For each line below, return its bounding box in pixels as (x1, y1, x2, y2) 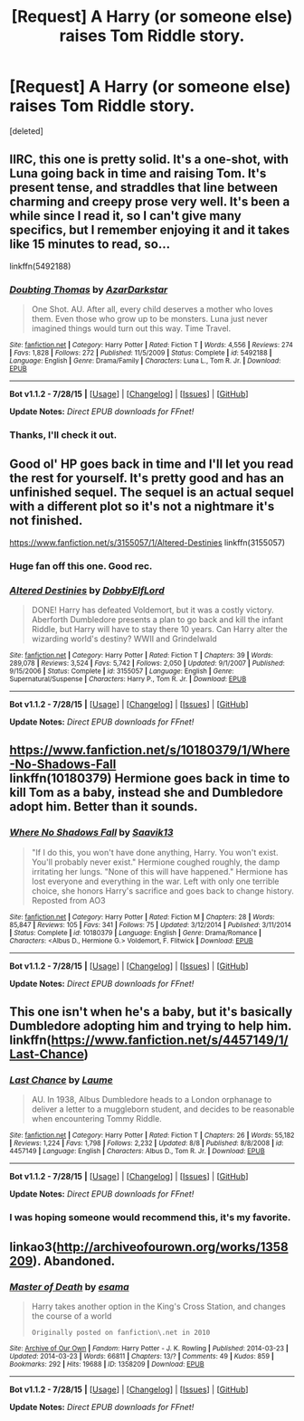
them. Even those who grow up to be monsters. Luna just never (31, 314, 269, 325)
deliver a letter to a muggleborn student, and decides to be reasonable (31, 1104, 295, 1114)
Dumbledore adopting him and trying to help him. (9, 1018, 292, 1034)
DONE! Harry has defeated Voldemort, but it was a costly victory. (31, 604, 274, 615)
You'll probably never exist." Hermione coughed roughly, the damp (31, 857, 280, 867)
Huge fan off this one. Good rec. (9, 559, 153, 572)
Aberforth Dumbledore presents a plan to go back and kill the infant (31, 614, 283, 625)
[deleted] (9, 125, 43, 137)
